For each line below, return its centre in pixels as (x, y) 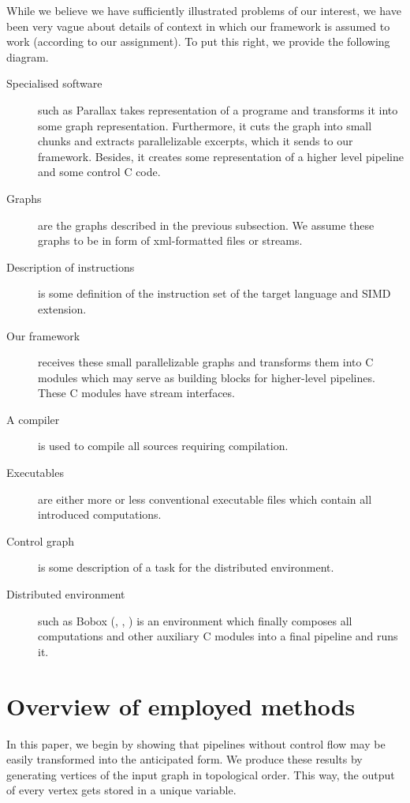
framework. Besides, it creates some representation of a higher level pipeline (221, 156)
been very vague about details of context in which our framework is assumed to (198, 26)
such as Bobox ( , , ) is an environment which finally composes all (195, 620)
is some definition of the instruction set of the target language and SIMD (214, 293)
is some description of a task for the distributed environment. (186, 567)
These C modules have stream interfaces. (136, 393)
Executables (35, 473)
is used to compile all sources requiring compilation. (163, 446)
